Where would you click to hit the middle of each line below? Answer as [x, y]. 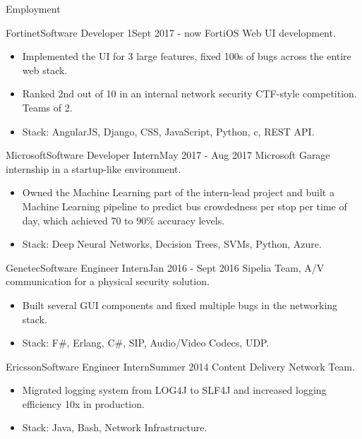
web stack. [45, 70]
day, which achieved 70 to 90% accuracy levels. [123, 220]
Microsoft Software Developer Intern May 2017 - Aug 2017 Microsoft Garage [168, 155]
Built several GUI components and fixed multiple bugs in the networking [180, 305]
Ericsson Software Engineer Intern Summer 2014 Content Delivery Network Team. [180, 366]
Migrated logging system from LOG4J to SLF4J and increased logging [174, 390]
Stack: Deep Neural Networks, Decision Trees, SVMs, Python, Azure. [172, 244]
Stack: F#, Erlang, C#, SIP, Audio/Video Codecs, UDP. [146, 343]
